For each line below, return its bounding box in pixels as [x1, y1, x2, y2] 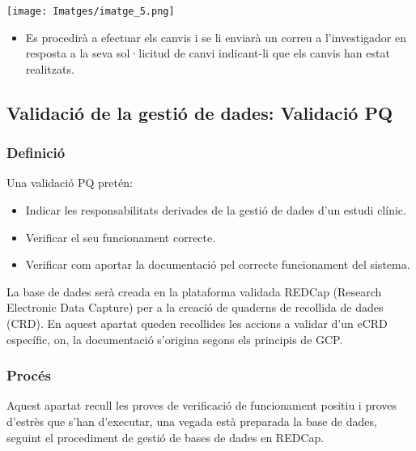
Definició [6, 143, 66, 163]
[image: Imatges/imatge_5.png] [6, 6, 175, 17]
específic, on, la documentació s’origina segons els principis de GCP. [6, 330, 343, 347]
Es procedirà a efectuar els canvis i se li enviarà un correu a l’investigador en [25, 28, 407, 45]
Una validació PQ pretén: [6, 174, 133, 191]
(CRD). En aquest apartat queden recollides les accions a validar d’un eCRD [6, 315, 388, 331]
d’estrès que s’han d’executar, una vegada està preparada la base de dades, [6, 413, 377, 429]
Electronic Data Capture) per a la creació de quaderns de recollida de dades [6, 299, 384, 316]
